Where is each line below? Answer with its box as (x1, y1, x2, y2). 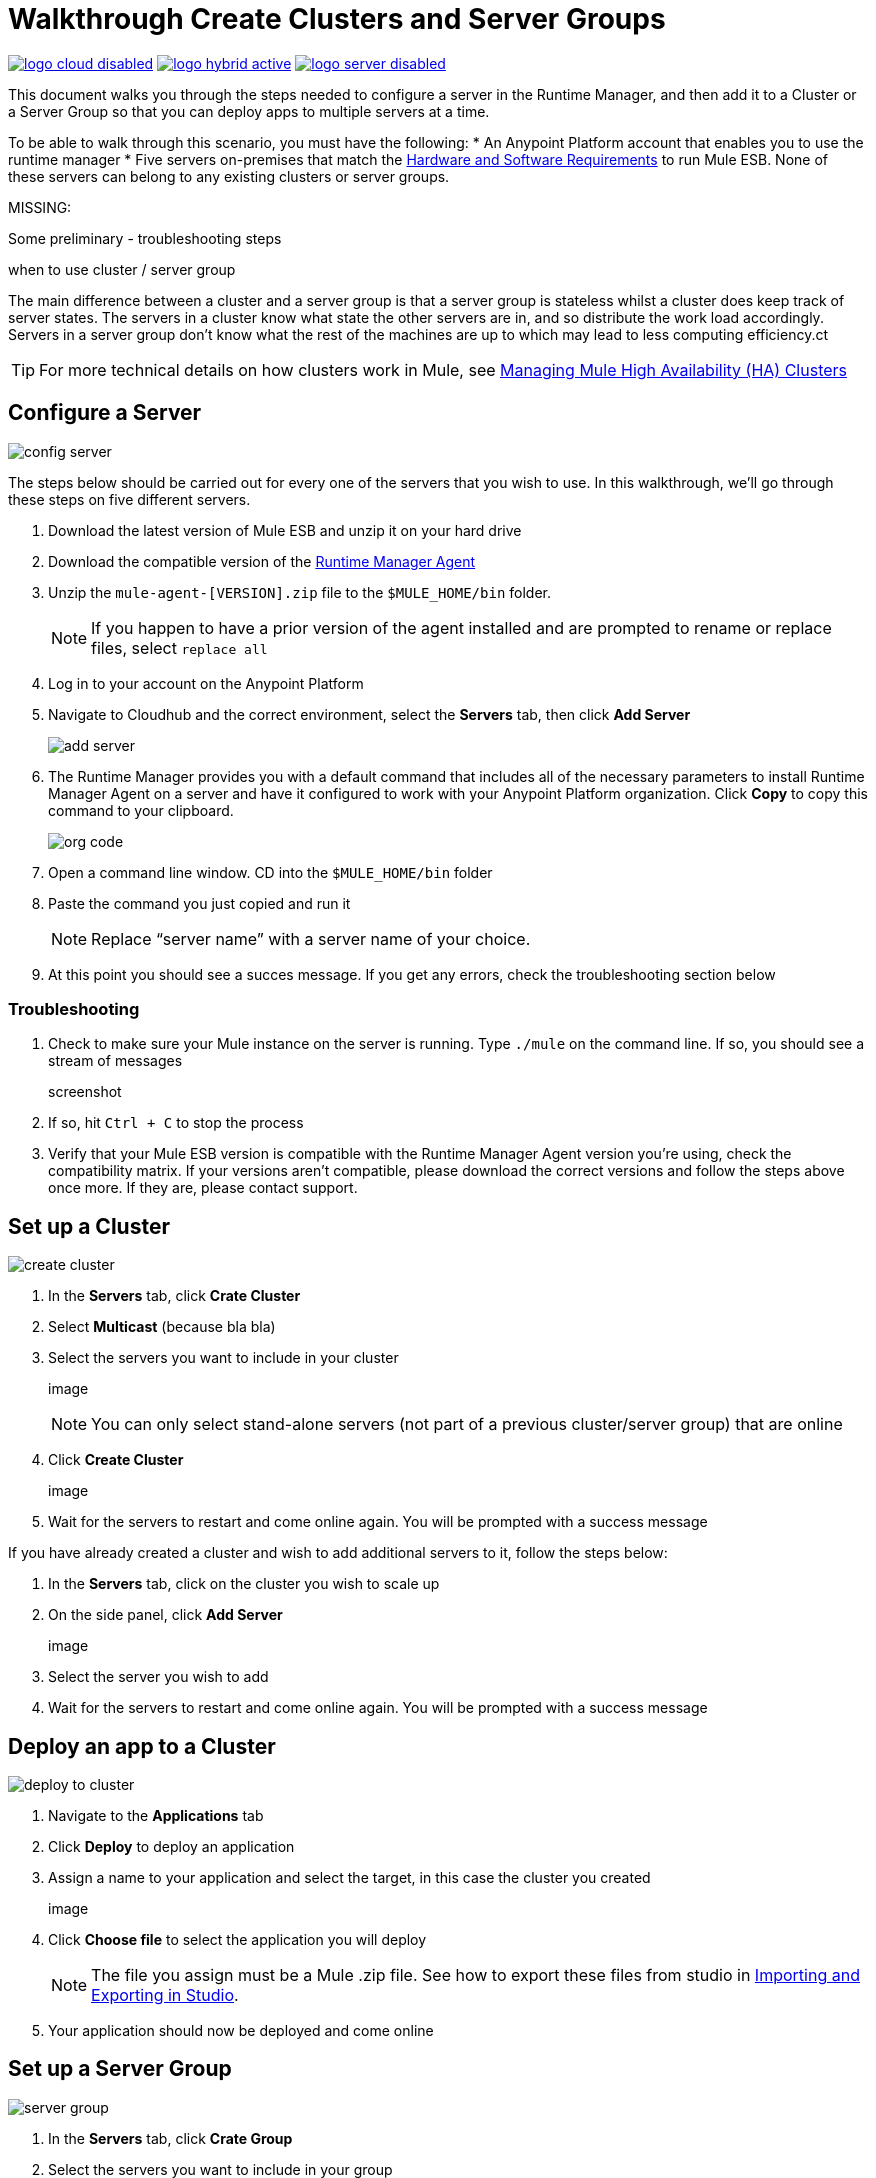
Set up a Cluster (8, 1213, 170, 1239)
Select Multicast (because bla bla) (48, 1318, 276, 1336)
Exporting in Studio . (91, 1985, 239, 2006)
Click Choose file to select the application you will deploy (48, 1931, 427, 1949)
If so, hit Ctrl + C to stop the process (48, 1114, 304, 1132)
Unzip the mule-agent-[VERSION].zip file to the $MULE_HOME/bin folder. (48, 583, 551, 601)
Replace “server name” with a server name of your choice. (91, 928, 531, 949)
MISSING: (8, 198, 72, 216)
